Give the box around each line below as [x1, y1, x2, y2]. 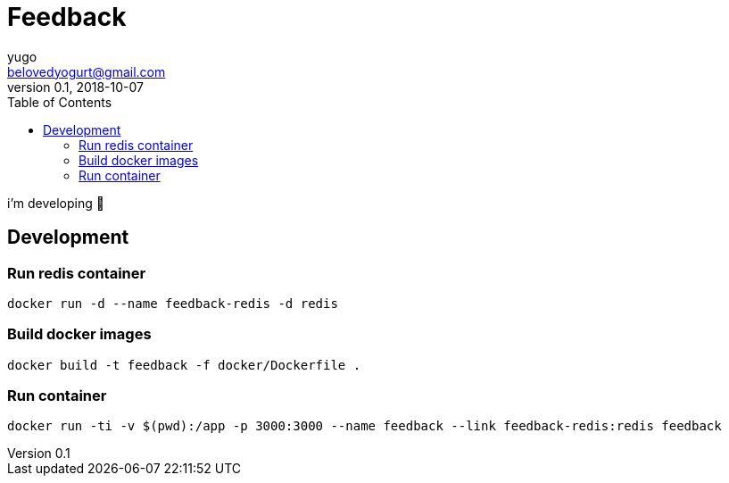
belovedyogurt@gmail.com [7, 63, 166, 79]
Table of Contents [7, 94, 112, 110]
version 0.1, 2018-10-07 [7, 79, 145, 95]
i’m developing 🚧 [7, 195, 104, 211]
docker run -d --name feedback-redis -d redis [7, 296, 338, 311]
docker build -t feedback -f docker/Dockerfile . [7, 357, 361, 372]
